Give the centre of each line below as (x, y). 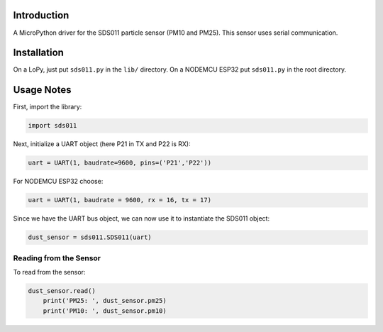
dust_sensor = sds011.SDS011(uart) (90, 237)
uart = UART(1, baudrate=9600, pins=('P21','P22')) (120, 163)
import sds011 (52, 126)
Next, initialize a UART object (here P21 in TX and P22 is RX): (102, 144)
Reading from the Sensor (57, 258)
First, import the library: (48, 107)
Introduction (41, 15)
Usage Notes (42, 90)
